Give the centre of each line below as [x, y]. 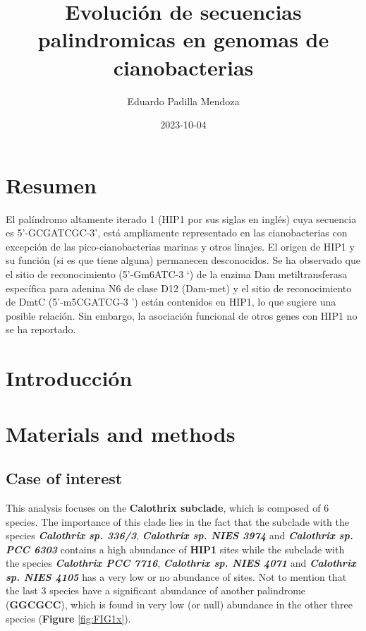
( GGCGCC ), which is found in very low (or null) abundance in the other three [179, 605]
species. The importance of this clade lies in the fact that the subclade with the [177, 521]
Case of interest [64, 478]
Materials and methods [121, 433]
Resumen [51, 185]
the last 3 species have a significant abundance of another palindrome [156, 590]
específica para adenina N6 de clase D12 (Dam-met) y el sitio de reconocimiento [179, 288]
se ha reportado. [41, 329]
